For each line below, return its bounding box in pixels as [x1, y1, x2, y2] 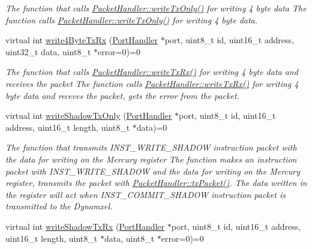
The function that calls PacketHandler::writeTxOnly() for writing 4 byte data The [5, 2, 307, 14]
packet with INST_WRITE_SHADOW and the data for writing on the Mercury [5, 164, 301, 177]
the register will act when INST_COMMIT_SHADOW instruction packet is [5, 188, 286, 200]
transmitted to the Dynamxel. [5, 200, 113, 212]
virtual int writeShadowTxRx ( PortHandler [5, 220, 165, 232]
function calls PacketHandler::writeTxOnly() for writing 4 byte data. [5, 13, 258, 26]
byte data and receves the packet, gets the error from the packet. [5, 89, 239, 101]
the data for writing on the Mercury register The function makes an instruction [5, 152, 297, 165]
